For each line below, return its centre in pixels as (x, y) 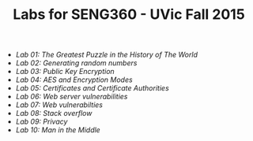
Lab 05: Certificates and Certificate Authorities (93, 88)
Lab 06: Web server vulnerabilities (72, 97)
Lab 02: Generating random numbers (76, 63)
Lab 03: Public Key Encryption (65, 72)
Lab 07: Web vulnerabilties (59, 105)
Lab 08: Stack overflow (54, 113)
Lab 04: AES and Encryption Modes (74, 80)
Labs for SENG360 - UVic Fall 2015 (129, 15)
